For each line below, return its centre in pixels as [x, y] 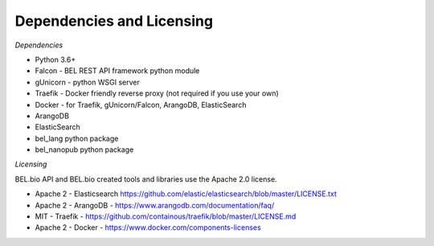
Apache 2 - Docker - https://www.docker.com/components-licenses [148, 228]
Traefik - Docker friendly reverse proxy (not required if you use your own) [157, 93]
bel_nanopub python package [84, 150]
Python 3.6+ [55, 59]
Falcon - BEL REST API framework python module [117, 71]
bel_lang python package [77, 138]
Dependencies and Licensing [114, 21]
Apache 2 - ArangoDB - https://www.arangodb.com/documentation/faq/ [155, 205]
